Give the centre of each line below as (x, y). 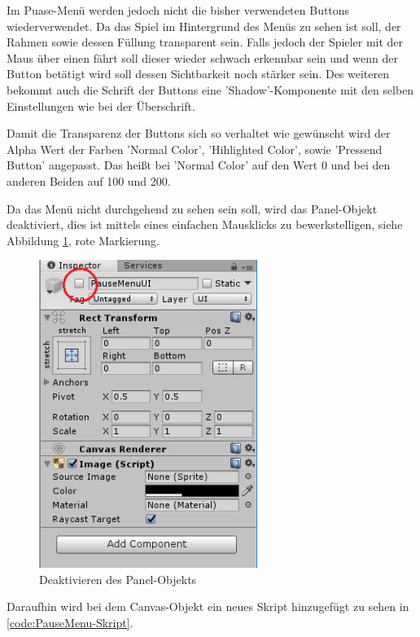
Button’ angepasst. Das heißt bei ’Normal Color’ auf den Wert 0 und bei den (199, 165)
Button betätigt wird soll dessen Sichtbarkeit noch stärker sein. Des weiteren (198, 74)
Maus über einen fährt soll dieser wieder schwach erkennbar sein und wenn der (202, 57)
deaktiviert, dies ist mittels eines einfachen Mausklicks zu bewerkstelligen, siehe (205, 224)
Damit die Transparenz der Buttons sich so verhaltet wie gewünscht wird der (199, 133)
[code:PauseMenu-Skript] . (70, 623)
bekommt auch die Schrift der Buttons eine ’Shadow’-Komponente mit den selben (210, 89)
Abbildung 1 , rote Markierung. (83, 240)
